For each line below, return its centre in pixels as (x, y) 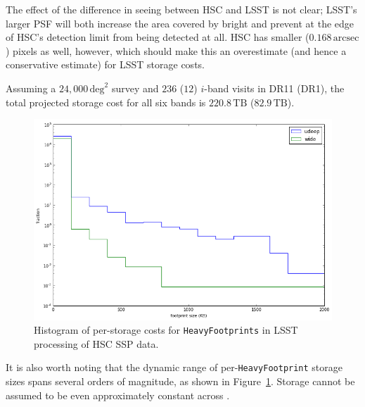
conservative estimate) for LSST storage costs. (105, 64)
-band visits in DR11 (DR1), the (274, 88)
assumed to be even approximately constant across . (118, 395)
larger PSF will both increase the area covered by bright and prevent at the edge (180, 23)
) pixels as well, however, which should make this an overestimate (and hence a (176, 50)
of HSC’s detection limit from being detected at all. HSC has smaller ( (158, 37)
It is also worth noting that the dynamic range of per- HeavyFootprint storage (174, 367)
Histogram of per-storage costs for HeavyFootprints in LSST (166, 330)
